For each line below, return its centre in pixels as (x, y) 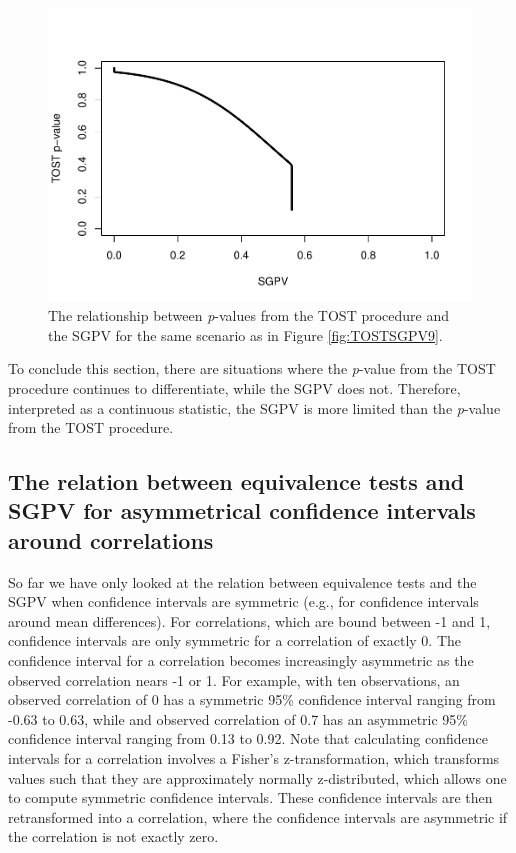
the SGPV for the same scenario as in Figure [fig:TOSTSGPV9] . (245, 334)
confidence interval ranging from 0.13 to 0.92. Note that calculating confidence (248, 738)
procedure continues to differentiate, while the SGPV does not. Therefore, (234, 387)
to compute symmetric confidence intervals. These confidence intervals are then (250, 797)
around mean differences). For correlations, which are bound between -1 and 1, (249, 620)
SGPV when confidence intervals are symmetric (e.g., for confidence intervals (243, 601)
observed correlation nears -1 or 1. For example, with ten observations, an (234, 679)
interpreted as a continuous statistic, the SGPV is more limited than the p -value (254, 407)
